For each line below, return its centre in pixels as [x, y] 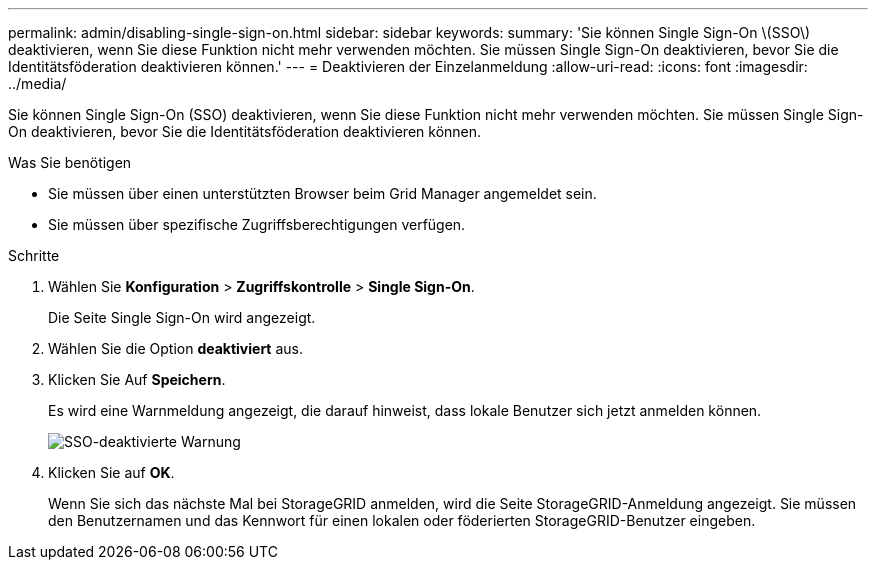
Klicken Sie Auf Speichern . [137, 379]
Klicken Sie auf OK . [111, 472]
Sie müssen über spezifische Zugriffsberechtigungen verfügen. [257, 224]
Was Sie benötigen [70, 162]
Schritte [34, 255]
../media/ [37, 83]
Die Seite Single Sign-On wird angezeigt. [182, 317]
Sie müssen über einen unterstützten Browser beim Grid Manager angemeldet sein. [322, 193]
